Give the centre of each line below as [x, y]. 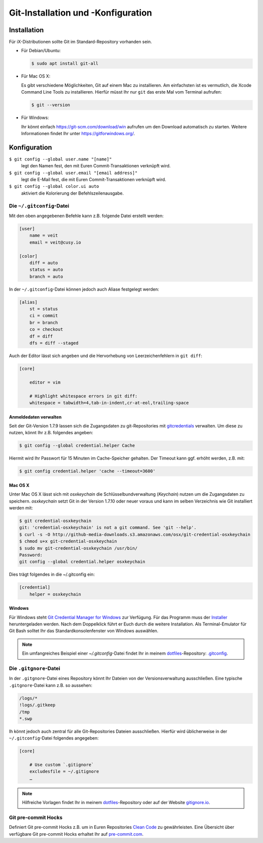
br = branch [44, 322]
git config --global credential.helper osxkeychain [82, 562]
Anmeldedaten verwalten [35, 417]
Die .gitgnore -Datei [35, 668]
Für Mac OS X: [36, 76]
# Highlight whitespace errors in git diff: [84, 396]
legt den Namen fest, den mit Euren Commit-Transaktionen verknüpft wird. [96, 166]
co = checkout [46, 330]
